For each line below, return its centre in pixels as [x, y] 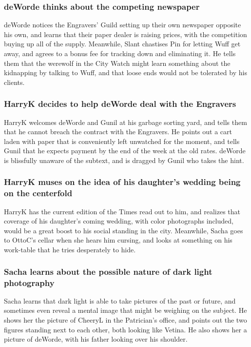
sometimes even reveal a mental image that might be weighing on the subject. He [125, 310]
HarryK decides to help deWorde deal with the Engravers [120, 104]
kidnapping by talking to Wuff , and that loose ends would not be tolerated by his [125, 72]
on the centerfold [38, 193]
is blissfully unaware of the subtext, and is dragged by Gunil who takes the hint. [124, 160]
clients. [14, 82]
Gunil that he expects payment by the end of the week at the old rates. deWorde [125, 151]
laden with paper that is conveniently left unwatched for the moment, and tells [122, 141]
